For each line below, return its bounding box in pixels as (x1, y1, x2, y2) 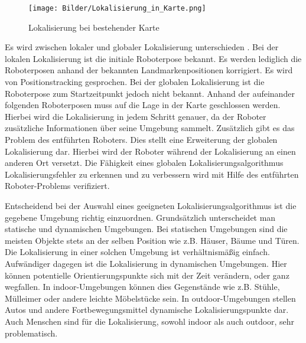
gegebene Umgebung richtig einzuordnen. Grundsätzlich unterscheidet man (5, 211, 276, 223)
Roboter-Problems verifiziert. (5, 179, 110, 192)
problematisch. (5, 326, 58, 339)
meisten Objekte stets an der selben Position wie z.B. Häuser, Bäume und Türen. (5, 234, 300, 246)
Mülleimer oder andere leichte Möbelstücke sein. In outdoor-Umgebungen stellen (5, 292, 296, 304)
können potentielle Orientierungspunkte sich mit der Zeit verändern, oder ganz (5, 269, 289, 281)
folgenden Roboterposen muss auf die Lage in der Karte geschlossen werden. (5, 99, 281, 111)
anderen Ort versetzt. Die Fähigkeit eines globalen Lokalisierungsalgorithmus (5, 156, 284, 169)
